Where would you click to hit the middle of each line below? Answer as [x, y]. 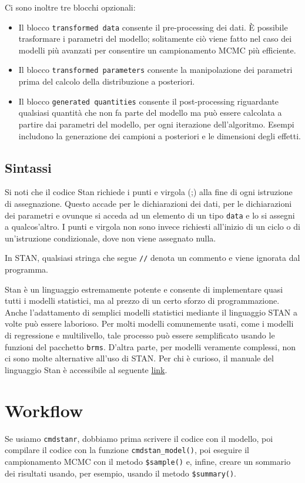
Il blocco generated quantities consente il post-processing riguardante [149, 101]
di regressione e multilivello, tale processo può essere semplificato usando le [140, 335]
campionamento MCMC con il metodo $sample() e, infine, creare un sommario [148, 461]
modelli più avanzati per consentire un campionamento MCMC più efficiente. [157, 50]
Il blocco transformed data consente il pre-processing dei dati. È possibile [153, 27]
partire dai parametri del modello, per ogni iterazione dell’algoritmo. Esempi [156, 124]
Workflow [44, 410]
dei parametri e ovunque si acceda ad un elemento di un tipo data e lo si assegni [150, 215]
